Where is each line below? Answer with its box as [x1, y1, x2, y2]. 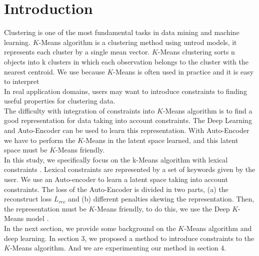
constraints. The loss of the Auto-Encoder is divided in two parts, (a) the [4, 183, 228, 194]
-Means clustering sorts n [157, 46, 235, 57]
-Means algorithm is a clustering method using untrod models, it [38, 36, 237, 47]
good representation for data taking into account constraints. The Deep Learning [4, 115, 252, 125]
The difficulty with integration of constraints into [4, 105, 155, 115]
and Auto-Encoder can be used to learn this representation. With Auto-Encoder [4, 125, 249, 135]
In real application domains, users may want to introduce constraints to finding [4, 85, 247, 96]
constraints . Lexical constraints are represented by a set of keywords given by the [4, 164, 255, 174]
